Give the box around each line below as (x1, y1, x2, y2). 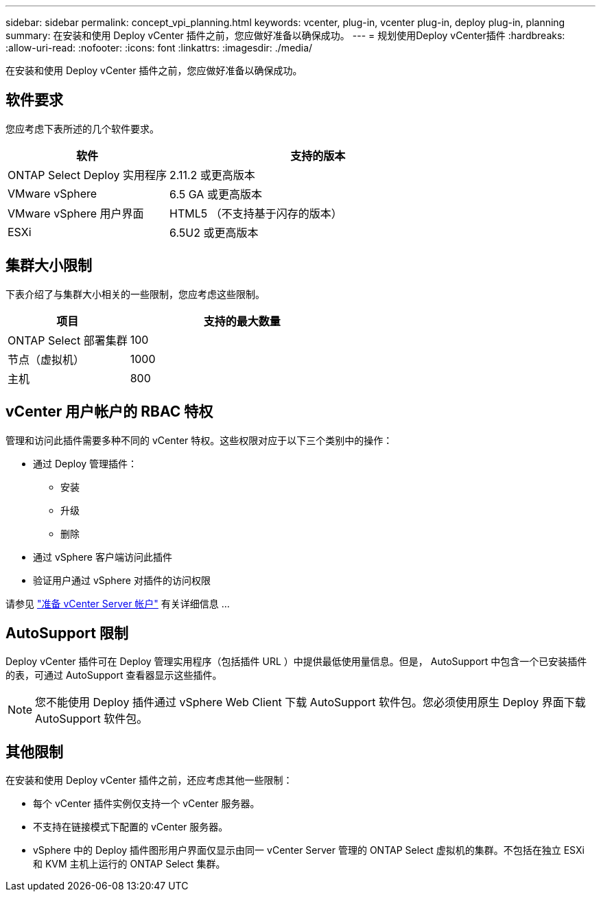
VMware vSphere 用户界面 (8, 206, 144, 220)
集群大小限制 (5, 257, 92, 275)
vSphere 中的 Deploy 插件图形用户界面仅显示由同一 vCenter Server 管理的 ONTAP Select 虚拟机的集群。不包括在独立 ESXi (33, 844, 585, 857)
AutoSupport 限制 (5, 624, 128, 642)
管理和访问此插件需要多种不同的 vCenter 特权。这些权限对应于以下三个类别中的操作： (5, 434, 393, 446)
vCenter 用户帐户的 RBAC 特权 (5, 403, 213, 421)
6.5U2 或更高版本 (169, 225, 259, 240)
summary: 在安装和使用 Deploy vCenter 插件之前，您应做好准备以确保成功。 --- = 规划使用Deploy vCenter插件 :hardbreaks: (5, 30, 565, 41)
